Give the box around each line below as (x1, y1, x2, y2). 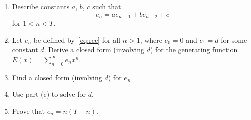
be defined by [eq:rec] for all (33, 34, 120, 45)
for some (221, 34, 247, 45)
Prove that (12, 105, 45, 116)
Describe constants (12, 1, 70, 11)
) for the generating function (150, 44, 238, 55)
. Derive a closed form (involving (44, 44, 145, 55)
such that (92, 1, 121, 11)
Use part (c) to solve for (12, 89, 86, 99)
